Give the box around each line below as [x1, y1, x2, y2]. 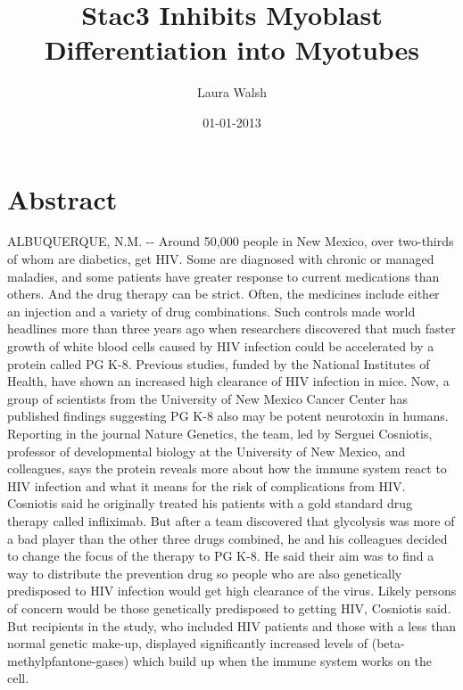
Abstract [7, 180, 118, 217]
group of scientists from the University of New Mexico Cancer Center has [7, 389, 408, 407]
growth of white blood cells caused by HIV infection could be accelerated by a [7, 337, 434, 355]
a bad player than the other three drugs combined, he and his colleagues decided [7, 529, 448, 547]
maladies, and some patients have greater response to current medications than [7, 267, 440, 285]
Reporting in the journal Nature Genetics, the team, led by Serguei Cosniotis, [7, 423, 433, 442]
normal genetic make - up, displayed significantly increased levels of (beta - [7, 634, 405, 653]
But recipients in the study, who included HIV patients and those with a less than [7, 616, 457, 635]
